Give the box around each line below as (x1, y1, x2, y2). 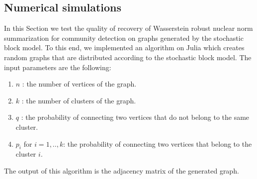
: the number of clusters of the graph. (21, 95, 136, 105)
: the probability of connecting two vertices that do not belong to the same (21, 112, 250, 122)
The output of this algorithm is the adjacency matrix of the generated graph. (4, 165, 239, 176)
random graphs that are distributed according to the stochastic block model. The (4, 52, 252, 62)
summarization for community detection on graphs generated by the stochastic (4, 32, 244, 43)
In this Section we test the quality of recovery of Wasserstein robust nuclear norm (4, 23, 253, 33)
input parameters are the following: (4, 62, 111, 72)
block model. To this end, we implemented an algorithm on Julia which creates (4, 42, 245, 53)
